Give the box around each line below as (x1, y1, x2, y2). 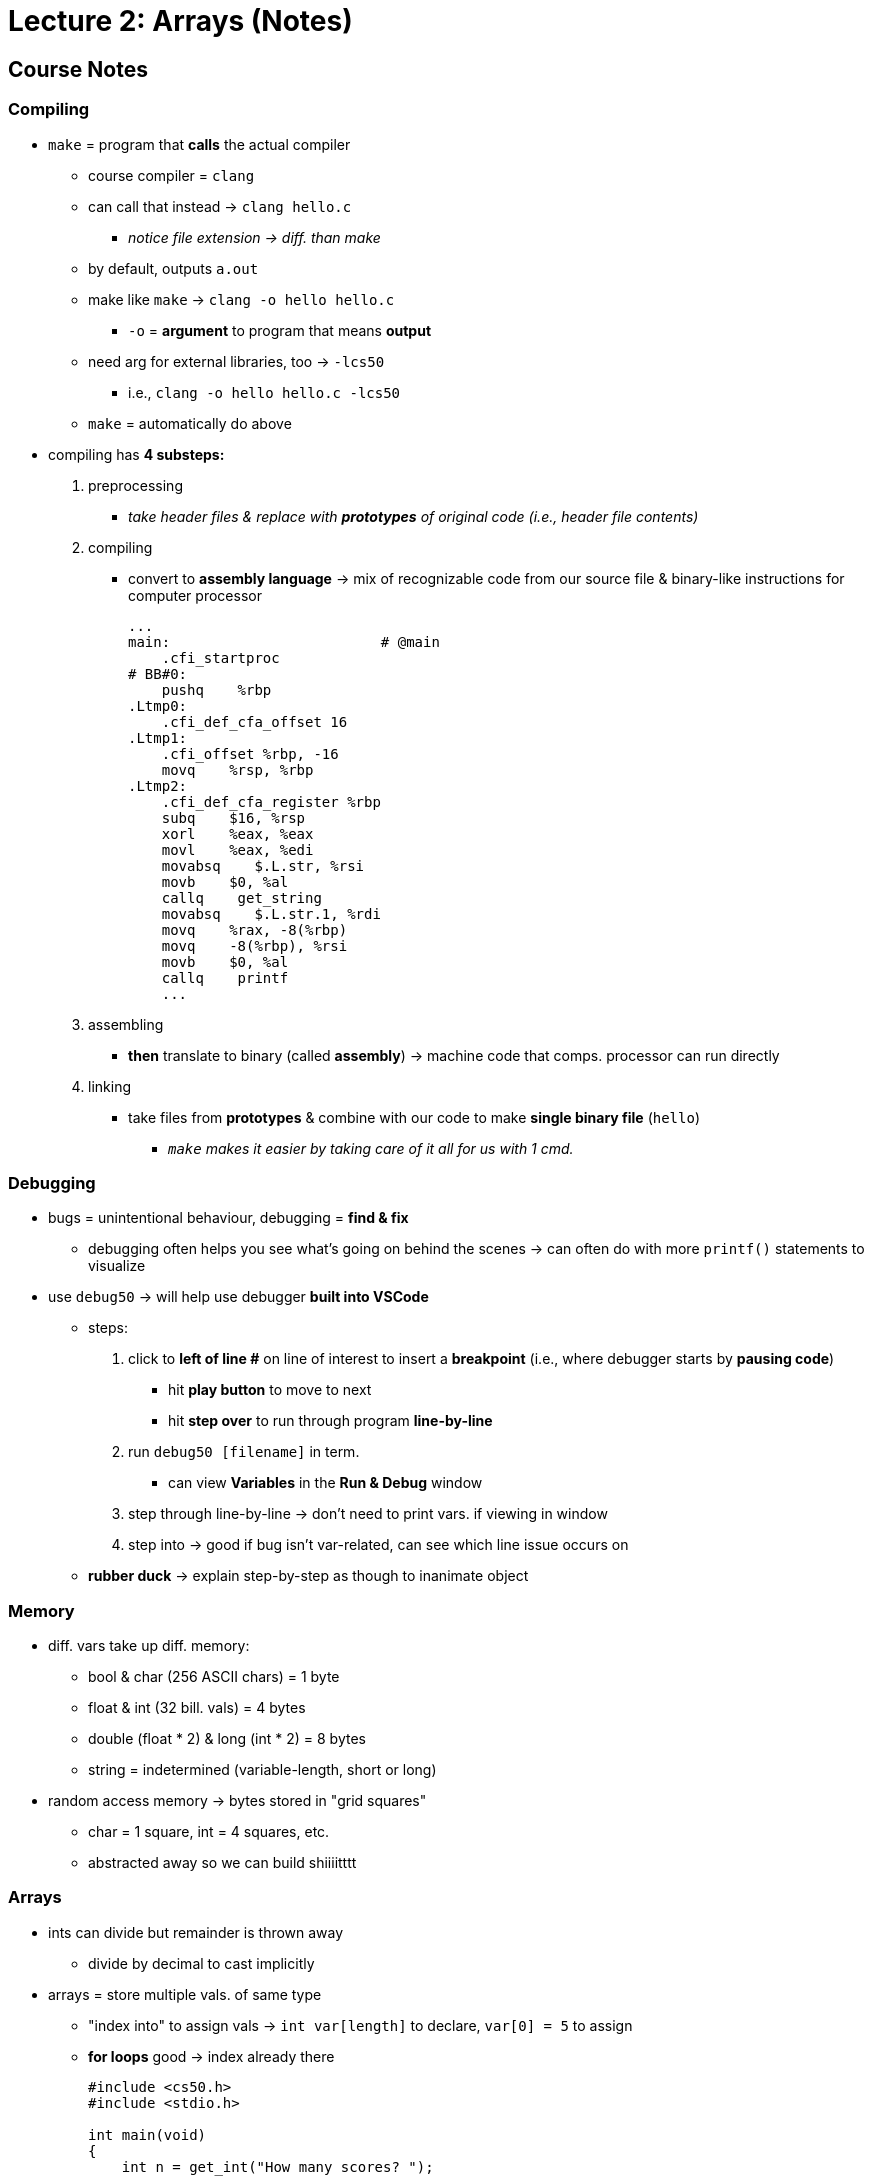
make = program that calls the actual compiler (48, 135, 351, 153)
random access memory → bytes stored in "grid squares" (48, 1792, 427, 1810)
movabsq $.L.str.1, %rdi (161, 905, 381, 922)
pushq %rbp (161, 681, 272, 698)
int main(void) (88, 2126, 207, 2143)
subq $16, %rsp (161, 809, 306, 826)
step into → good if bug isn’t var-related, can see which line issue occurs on (128, 1536, 629, 1554)
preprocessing (88, 476, 183, 494)
